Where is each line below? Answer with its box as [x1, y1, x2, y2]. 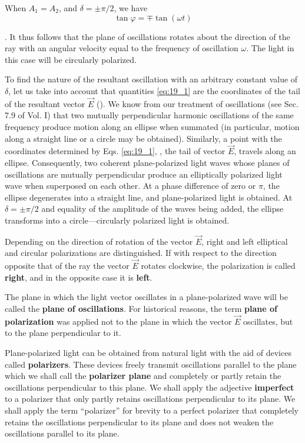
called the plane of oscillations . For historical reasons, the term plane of [5, 302, 277, 314]
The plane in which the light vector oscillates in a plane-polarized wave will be [5, 291, 288, 303]
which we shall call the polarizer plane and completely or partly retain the [5, 369, 281, 382]
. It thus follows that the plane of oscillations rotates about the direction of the [5, 30, 290, 42]
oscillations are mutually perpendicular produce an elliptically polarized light [5, 168, 283, 180]
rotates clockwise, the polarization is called [141, 259, 296, 272]
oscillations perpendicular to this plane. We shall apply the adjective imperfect [5, 381, 294, 393]
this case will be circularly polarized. [5, 53, 137, 65]
